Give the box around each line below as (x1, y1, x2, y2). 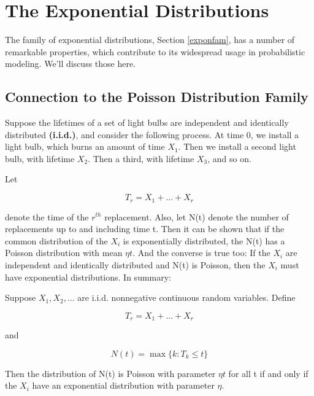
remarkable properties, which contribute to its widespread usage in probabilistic (5, 45, 305, 58)
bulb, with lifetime (5, 152, 75, 165)
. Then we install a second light (178, 140, 296, 153)
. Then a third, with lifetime (88, 152, 194, 165)
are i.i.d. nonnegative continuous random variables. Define (77, 291, 296, 304)
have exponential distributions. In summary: (5, 270, 172, 283)
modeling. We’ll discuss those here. (5, 57, 136, 70)
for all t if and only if (228, 367, 308, 379)
